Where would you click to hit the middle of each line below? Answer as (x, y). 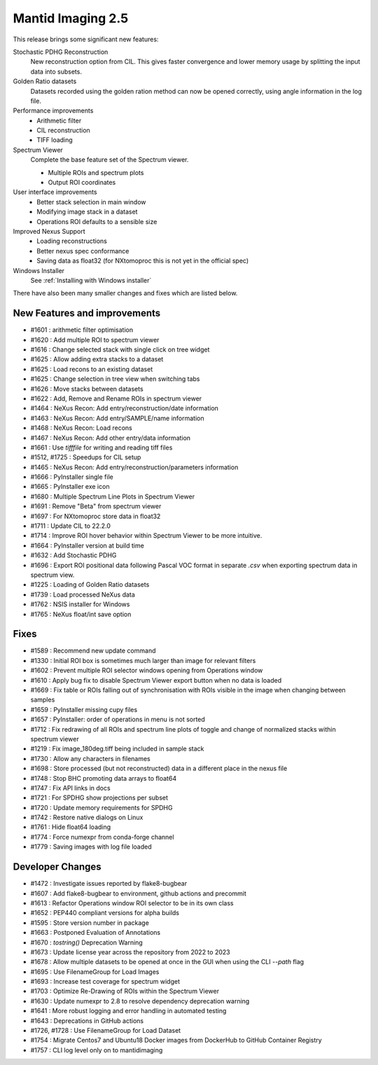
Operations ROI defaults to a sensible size (97, 221)
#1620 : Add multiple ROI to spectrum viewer (95, 340)
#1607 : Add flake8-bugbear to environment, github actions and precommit (138, 893)
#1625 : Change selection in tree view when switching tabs (115, 379)
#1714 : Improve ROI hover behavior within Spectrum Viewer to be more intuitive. (146, 536)
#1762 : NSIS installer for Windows (80, 604)
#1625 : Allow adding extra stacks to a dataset (97, 359)
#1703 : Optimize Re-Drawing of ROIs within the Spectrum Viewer (125, 991)
